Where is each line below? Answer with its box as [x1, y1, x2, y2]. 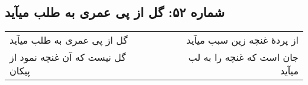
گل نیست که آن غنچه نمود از [9, 50, 126, 64]
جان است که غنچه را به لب [188, 50, 299, 64]
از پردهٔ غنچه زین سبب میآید [186, 33, 299, 47]
